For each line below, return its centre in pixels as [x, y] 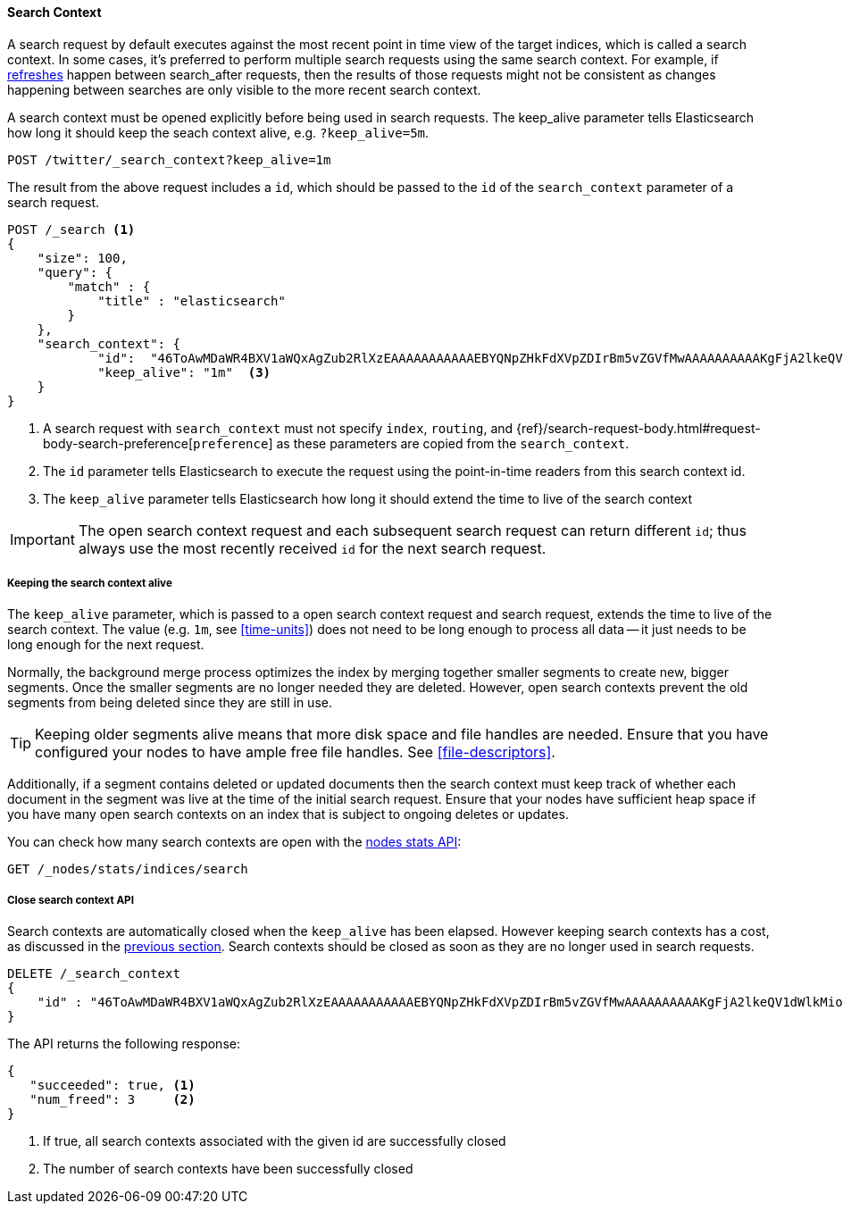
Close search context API [71, 900]
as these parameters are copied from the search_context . [453, 443]
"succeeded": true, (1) [113, 1086]
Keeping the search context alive [90, 583]
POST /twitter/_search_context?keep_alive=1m [169, 159]
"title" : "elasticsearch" [192, 301]
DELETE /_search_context [94, 974]
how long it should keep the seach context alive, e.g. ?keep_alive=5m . [218, 132]
